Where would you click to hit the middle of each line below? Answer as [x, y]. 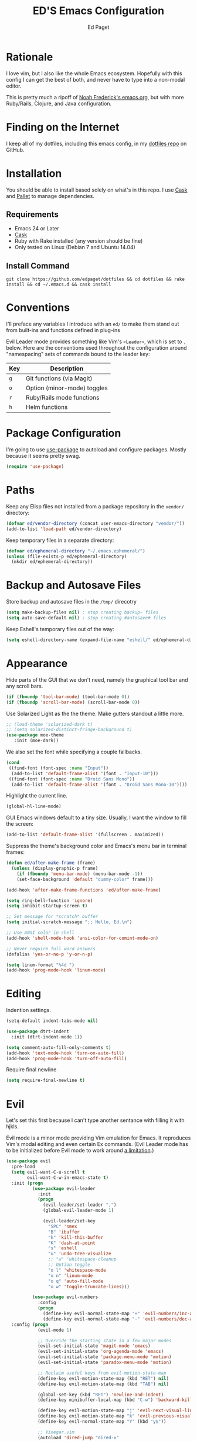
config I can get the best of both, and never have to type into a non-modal [96, 79]
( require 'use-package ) [35, 467]
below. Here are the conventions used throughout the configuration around [96, 348]
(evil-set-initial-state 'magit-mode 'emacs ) [94, 1346]
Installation [34, 173]
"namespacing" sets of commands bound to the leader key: [78, 354]
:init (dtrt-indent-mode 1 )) [47, 1037]
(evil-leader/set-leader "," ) [80, 1205]
